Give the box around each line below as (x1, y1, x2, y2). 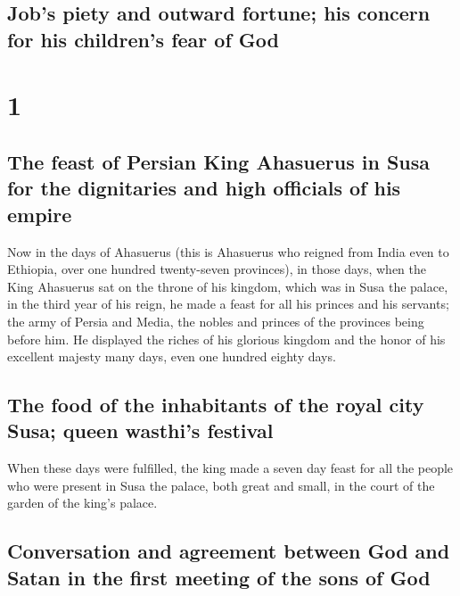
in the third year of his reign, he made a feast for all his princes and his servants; (7, 294, 449, 313)
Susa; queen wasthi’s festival (7, 417, 274, 444)
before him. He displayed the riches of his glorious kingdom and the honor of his (7, 329, 446, 348)
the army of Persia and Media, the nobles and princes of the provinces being (7, 311, 424, 330)
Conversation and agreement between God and (7, 537, 450, 565)
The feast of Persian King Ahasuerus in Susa (7, 147, 431, 175)
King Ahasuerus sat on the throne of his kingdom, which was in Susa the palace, (7, 277, 448, 295)
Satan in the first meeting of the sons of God (7, 563, 431, 591)
